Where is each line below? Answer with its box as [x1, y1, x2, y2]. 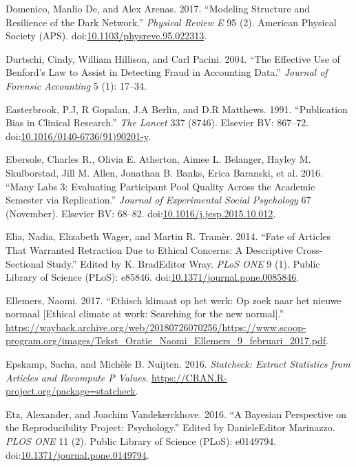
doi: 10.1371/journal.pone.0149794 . [6, 447, 149, 461]
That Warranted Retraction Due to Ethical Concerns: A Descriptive [6, 242, 293, 257]
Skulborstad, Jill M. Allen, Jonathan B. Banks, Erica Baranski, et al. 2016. [6, 165, 323, 179]
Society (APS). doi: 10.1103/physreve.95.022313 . [6, 28, 207, 43]
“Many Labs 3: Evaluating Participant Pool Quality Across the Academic [6, 179, 315, 193]
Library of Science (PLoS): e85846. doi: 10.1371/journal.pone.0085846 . [6, 270, 300, 284]
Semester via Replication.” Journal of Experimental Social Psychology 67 [6, 192, 311, 207]
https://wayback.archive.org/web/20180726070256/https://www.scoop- [6, 319, 306, 334]
